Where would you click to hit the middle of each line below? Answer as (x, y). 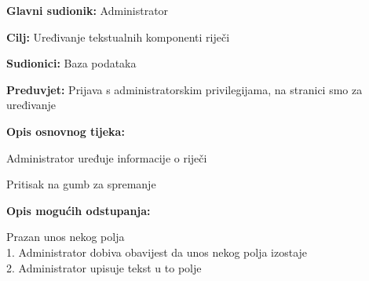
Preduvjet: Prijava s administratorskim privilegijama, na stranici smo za (184, 89)
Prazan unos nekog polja (66, 237)
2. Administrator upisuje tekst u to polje (104, 267)
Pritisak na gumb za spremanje (81, 184)
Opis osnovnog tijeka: (66, 131)
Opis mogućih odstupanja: (79, 210)
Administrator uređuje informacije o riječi (107, 157)
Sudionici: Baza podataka (71, 63)
